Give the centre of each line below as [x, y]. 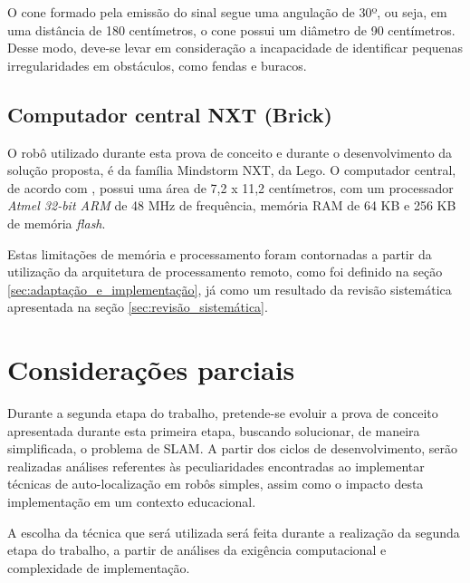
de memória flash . [57, 223]
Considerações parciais [151, 369]
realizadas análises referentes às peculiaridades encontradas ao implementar [216, 466]
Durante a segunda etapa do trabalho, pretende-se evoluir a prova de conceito [223, 413]
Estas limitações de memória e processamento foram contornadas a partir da [220, 253]
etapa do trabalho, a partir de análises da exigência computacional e [197, 550]
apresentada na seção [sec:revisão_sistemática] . [138, 307]
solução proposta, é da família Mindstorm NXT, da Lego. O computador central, [232, 170]
